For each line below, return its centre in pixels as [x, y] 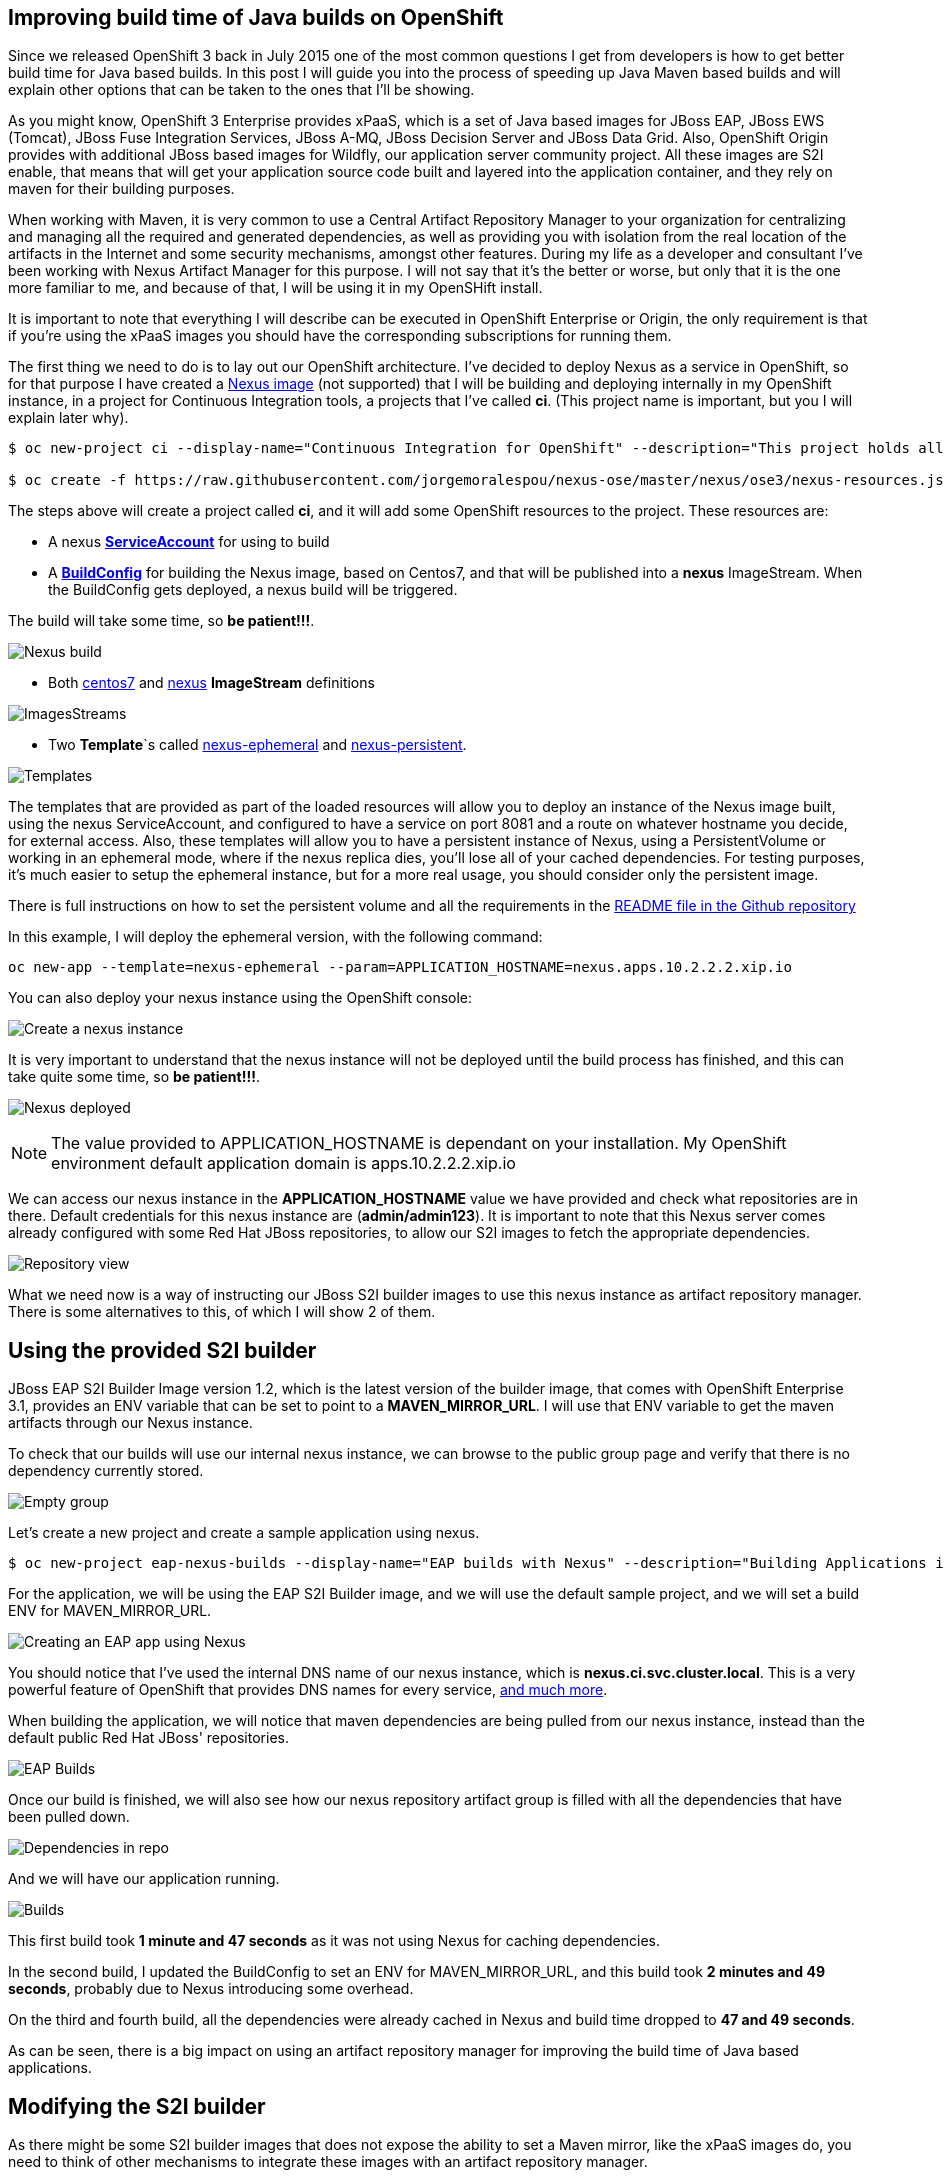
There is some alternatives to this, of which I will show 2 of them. [222, 1312]
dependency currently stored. [106, 1471]
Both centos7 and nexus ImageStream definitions [211, 683]
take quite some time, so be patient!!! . [134, 1077]
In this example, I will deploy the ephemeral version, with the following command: [275, 937]
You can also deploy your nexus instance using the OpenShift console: [240, 998]
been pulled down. [69, 1817]
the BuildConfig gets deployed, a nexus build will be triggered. [253, 590]
